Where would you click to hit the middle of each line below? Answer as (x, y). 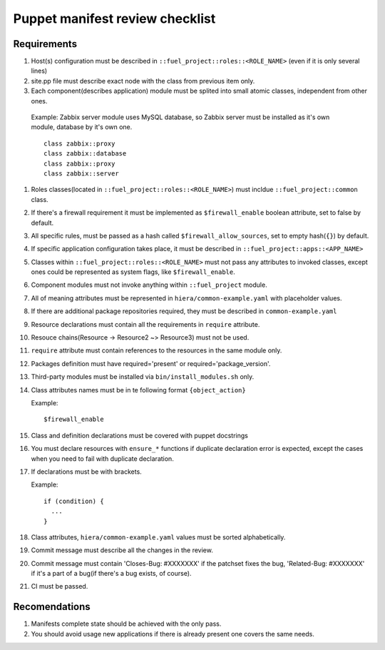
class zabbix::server (81, 173)
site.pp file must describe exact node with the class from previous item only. (143, 81)
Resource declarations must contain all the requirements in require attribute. (145, 324)
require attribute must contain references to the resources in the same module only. (156, 350)
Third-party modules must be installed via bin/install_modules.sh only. (143, 377)
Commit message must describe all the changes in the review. (122, 550)
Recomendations (52, 607)
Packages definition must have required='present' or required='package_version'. (151, 363)
